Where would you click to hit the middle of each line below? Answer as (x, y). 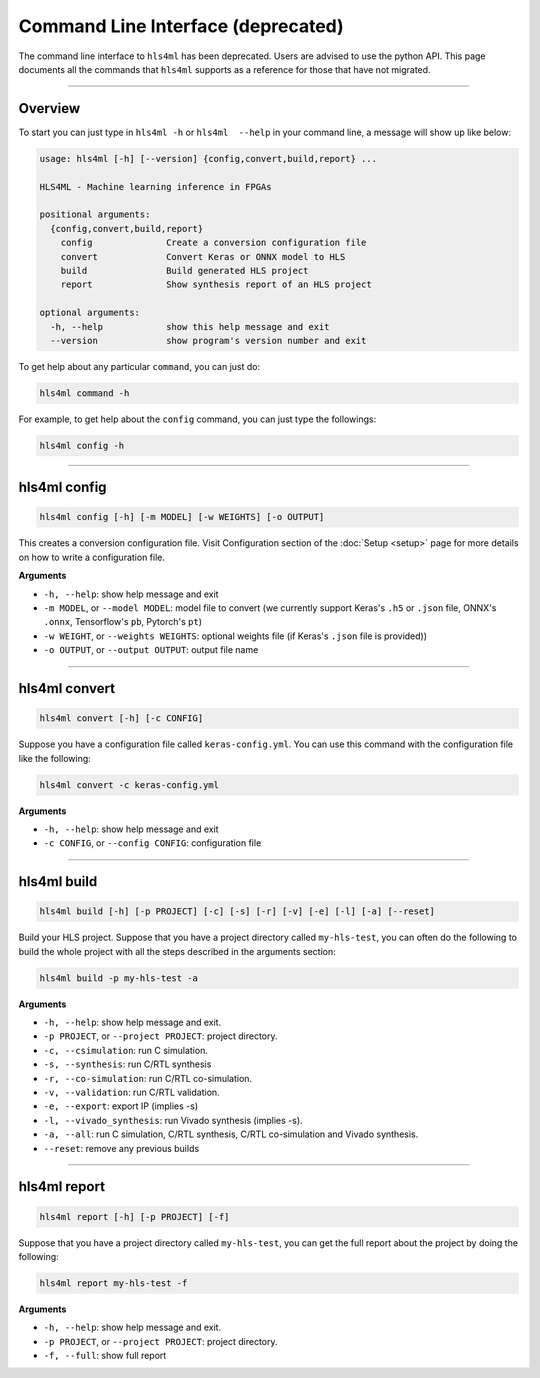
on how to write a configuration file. (91, 557)
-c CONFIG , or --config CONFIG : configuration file (152, 843)
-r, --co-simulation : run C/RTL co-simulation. (148, 1078)
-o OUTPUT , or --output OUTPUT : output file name (151, 650)
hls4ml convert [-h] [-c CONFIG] (121, 718)
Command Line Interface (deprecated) (181, 26)
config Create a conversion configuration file (213, 243)
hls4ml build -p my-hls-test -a (119, 978)
